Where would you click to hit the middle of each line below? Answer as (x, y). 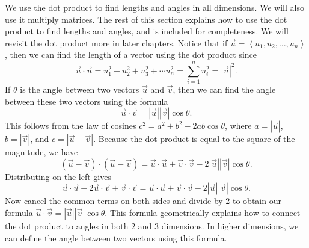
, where (238, 126)
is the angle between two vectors (80, 89)
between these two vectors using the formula (87, 101)
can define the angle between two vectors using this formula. (116, 237)
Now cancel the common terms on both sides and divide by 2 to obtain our (143, 201)
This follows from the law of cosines (71, 126)
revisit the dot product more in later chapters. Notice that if (116, 42)
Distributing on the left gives (58, 176)
